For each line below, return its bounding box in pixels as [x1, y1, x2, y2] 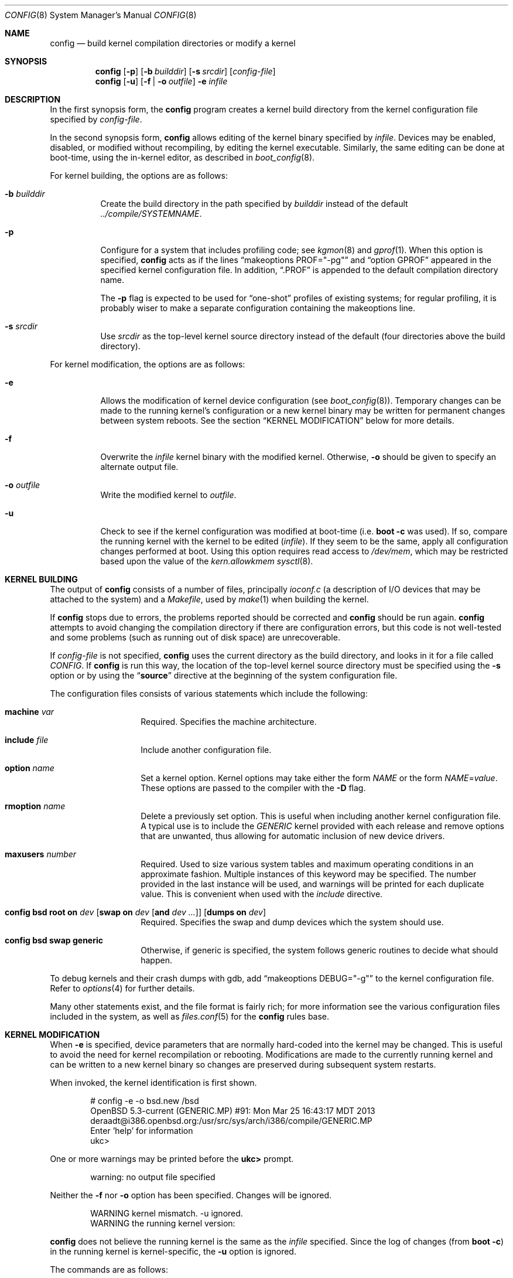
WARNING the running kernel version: [90, 1218, 235, 1228]
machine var [5, 707, 54, 717]
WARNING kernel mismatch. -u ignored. [90, 1208, 243, 1218]
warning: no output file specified [90, 1172, 216, 1182]
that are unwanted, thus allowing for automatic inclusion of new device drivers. [141, 831, 445, 841]
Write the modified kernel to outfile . [100, 490, 237, 500]
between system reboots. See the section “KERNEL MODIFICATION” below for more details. [100, 415, 454, 425]
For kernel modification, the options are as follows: [50, 359, 245, 369]
